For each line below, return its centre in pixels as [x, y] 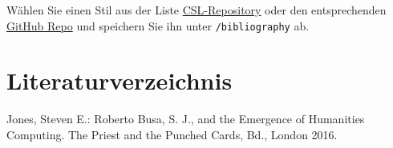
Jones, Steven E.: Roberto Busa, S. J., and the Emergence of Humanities [186, 119]
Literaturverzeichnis [120, 80]
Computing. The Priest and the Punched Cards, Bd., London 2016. [172, 134]
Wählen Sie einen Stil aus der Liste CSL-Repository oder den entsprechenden [196, 10]
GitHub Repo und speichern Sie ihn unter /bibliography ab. [158, 25]
